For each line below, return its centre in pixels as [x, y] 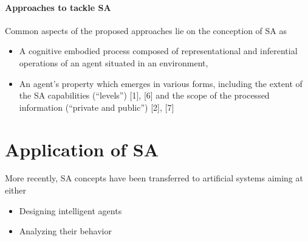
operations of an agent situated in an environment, [114, 62]
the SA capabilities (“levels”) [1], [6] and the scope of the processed [144, 95]
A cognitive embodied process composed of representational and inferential [158, 51]
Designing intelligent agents [70, 210]
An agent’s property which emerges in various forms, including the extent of [161, 83]
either [16, 190]
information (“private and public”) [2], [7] [97, 107]
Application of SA [82, 149]
